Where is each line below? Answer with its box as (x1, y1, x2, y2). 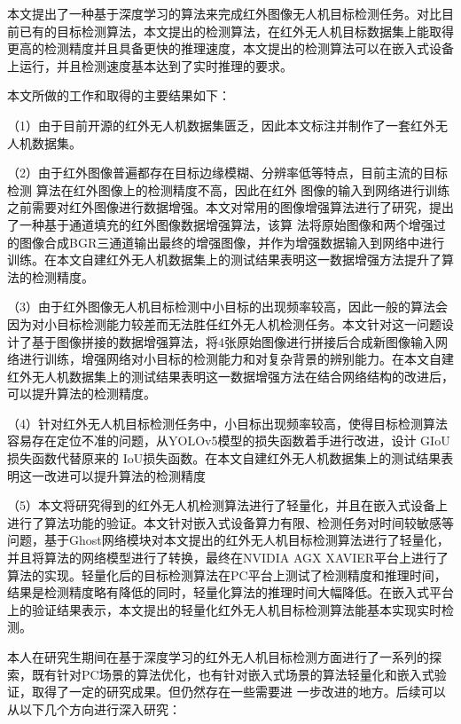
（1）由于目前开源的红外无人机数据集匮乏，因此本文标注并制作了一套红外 (7, 115, 435, 134)
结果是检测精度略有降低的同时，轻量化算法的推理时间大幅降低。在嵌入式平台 (7, 583, 454, 602)
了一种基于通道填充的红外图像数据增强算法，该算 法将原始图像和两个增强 (7, 215, 434, 233)
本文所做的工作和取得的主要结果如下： (7, 86, 230, 105)
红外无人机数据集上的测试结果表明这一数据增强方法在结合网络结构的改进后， (7, 366, 454, 385)
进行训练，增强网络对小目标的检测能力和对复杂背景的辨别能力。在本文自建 (19, 350, 454, 368)
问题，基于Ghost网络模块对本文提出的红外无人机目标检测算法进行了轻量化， (7, 531, 449, 549)
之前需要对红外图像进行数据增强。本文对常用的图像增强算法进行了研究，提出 (7, 198, 454, 216)
